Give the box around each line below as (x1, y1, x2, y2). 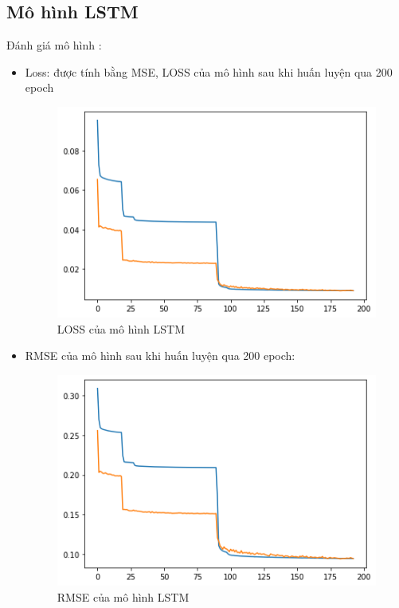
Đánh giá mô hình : (6, 37, 102, 53)
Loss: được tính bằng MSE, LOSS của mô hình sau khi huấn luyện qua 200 (25, 63, 393, 80)
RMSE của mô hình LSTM (57, 588, 190, 605)
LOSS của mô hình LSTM (57, 320, 186, 337)
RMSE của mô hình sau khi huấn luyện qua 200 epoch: (25, 347, 295, 364)
